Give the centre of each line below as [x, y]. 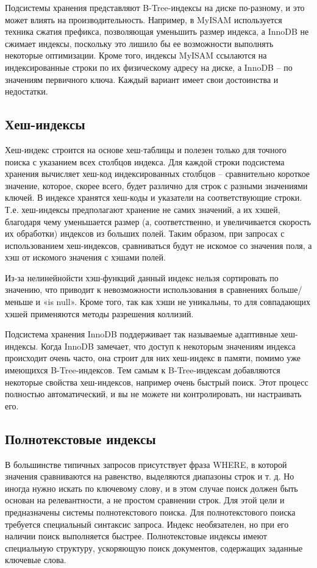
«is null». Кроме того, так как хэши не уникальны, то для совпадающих [176, 302]
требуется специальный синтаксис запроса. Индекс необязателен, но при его [147, 524]
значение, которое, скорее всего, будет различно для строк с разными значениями [156, 185]
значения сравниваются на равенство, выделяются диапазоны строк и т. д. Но [150, 476]
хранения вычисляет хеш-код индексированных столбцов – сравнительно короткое [158, 174]
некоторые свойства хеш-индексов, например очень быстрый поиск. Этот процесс [157, 382]
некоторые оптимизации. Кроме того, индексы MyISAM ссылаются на [136, 55]
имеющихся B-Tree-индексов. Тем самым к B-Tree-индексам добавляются [143, 370]
